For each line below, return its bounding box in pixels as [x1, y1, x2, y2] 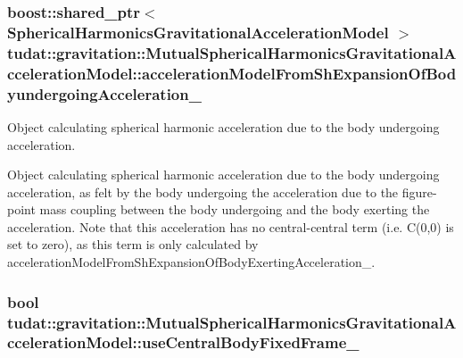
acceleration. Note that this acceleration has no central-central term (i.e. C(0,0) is [7, 217, 454, 236]
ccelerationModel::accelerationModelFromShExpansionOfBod [7, 62, 457, 84]
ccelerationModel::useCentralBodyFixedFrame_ [7, 331, 360, 354]
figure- [401, 182, 437, 201]
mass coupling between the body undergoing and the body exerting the [39, 200, 430, 219]
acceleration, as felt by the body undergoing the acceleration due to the [7, 182, 399, 201]
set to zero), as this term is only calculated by [7, 235, 259, 254]
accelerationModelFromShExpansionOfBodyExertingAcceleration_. [7, 253, 376, 271]
